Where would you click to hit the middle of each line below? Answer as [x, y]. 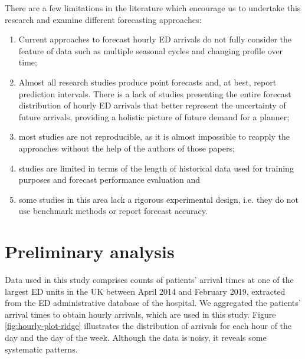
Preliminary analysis [90, 251]
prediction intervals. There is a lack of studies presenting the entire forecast [155, 93]
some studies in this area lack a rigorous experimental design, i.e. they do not [159, 199]
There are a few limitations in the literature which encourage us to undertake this [153, 8]
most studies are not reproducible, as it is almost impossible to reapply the [154, 136]
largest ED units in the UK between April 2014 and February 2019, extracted [145, 291]
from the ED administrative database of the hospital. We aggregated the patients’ [153, 303]
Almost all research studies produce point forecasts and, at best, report [147, 82]
